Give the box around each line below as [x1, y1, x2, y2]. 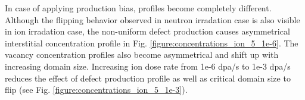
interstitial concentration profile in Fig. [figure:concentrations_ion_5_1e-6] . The [5, 36, 298, 49]
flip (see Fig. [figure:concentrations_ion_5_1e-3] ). [5, 83, 188, 96]
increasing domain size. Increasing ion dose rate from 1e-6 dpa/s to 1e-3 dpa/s [5, 60, 291, 72]
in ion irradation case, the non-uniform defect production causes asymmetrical [5, 25, 290, 37]
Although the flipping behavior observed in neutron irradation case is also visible [5, 13, 300, 26]
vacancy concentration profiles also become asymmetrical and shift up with [5, 48, 279, 61]
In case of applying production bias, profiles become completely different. [5, 2, 272, 14]
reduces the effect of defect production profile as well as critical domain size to [5, 71, 291, 84]
